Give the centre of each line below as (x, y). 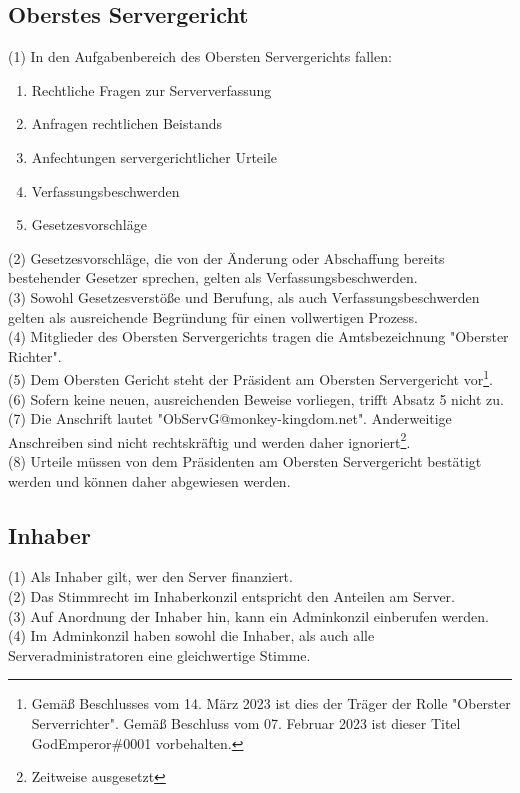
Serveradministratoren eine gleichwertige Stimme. (159, 654)
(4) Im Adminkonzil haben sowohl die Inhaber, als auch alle (191, 635)
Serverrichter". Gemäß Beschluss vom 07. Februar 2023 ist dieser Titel (246, 722)
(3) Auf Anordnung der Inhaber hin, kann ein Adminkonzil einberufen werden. (248, 615)
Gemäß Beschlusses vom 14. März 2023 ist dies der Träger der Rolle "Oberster (271, 703)
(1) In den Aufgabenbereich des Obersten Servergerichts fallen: (200, 56)
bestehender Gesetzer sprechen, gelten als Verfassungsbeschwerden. (213, 277)
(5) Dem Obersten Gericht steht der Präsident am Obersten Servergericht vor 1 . (250, 377)
